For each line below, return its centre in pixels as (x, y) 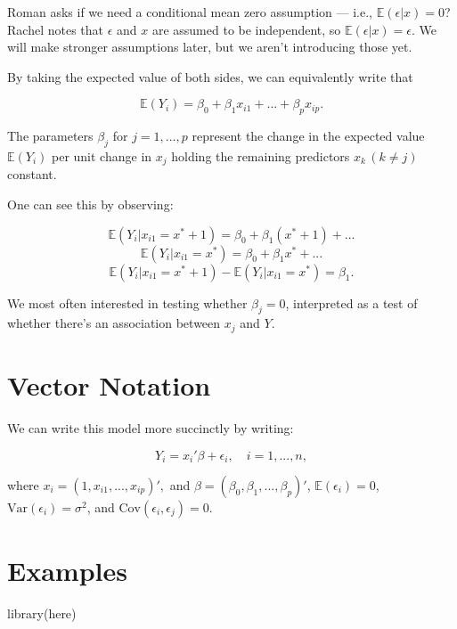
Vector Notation (109, 385)
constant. (32, 174)
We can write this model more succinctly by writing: (151, 427)
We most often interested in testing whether (127, 302)
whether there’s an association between (114, 323)
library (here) (42, 613)
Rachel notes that (55, 29)
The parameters (50, 136)
